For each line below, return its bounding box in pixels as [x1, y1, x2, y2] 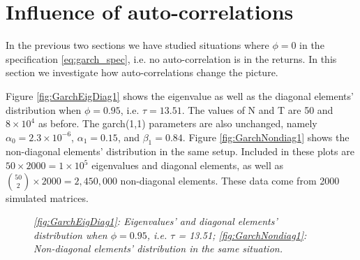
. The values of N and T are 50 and [181, 102, 333, 117]
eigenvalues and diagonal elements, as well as [91, 158, 283, 173]
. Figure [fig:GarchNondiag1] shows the [182, 129, 350, 144]
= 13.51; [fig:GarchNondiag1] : [178, 227, 307, 242]
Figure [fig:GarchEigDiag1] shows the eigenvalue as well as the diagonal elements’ [6, 88, 354, 103]
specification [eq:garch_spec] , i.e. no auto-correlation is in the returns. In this [6, 51, 337, 66]
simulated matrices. [6, 190, 89, 205]
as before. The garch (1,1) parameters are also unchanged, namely [38, 116, 317, 131]
